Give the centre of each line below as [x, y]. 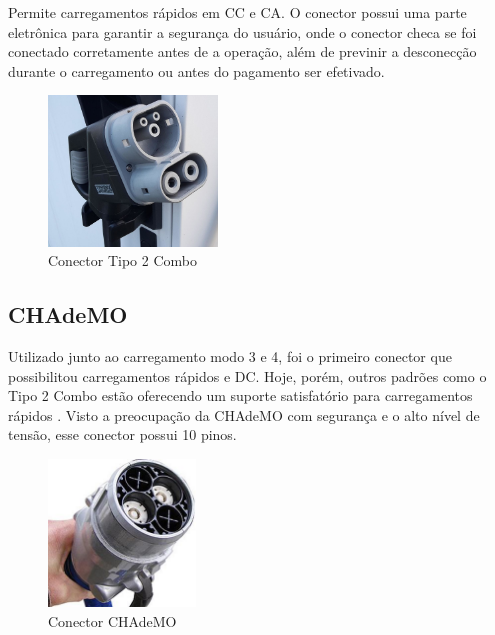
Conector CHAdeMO [112, 620]
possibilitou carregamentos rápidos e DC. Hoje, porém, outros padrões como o [247, 375]
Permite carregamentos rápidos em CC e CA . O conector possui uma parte [237, 12]
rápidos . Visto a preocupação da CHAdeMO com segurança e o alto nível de [244, 414]
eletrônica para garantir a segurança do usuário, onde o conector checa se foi [242, 31]
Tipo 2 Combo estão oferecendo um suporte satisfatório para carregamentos [240, 395]
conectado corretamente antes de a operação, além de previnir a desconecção [242, 51]
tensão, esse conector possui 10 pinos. [122, 434]
